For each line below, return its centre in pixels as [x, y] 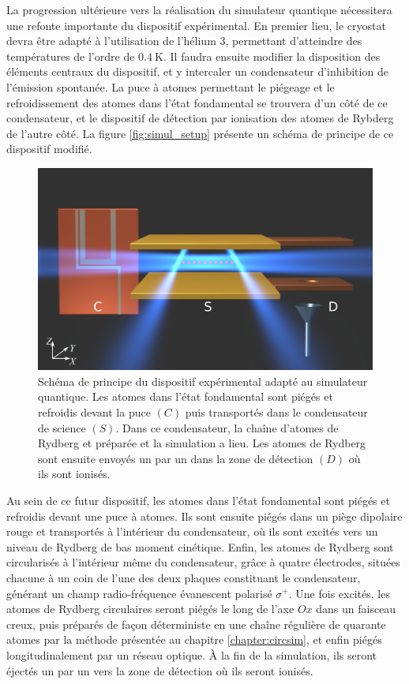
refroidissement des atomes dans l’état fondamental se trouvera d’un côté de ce [197, 102]
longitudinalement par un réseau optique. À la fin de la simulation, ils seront [192, 654]
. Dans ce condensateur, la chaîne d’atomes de [227, 427]
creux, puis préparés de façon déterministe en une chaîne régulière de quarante [196, 624]
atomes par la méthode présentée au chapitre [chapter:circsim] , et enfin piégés [194, 639]
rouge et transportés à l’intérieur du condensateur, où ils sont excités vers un [192, 531]
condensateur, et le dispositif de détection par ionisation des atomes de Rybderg [200, 118]
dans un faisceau [356, 609]
